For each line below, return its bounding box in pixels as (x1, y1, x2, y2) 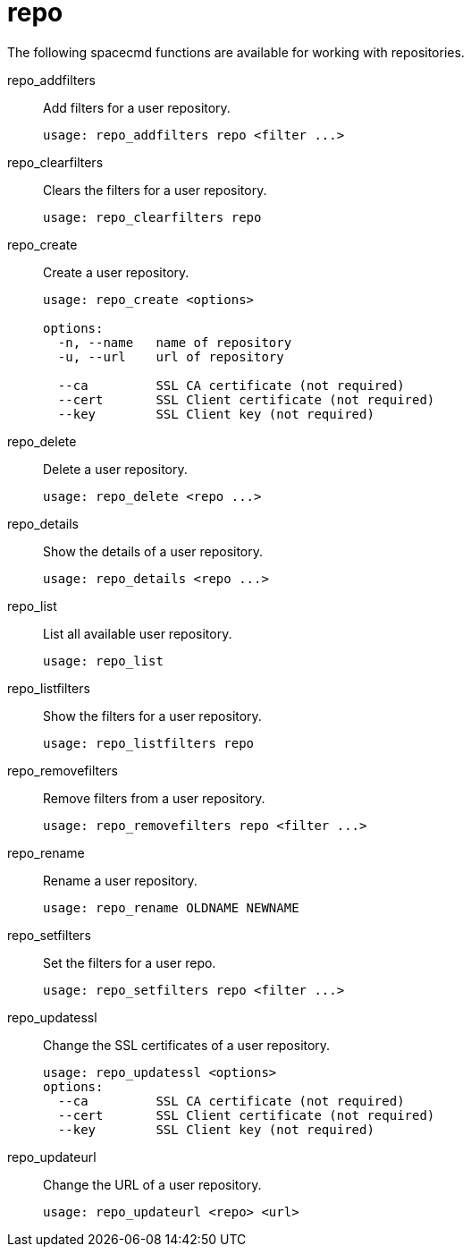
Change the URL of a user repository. (43, 1176, 262, 1192)
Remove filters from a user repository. (43, 790, 265, 806)
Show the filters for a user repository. (43, 707, 262, 724)
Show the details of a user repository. (43, 543, 264, 559)
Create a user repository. (43, 264, 189, 280)
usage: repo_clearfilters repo (43, 209, 262, 225)
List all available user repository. (43, 625, 232, 641)
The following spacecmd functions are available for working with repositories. (7, 44, 465, 60)
